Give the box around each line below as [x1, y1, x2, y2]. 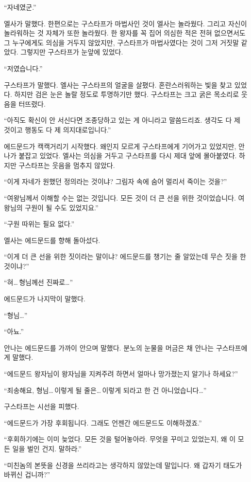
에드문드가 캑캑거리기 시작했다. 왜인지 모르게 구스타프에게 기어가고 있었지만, [4, 141, 236, 151]
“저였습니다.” [4, 63, 43, 73]
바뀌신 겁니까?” [4, 469, 50, 480]
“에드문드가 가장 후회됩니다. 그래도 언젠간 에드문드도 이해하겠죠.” [4, 417, 202, 427]
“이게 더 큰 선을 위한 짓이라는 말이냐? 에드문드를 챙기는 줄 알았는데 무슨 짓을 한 [4, 251, 246, 261]
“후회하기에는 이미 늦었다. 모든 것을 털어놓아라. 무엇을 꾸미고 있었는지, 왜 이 [4, 434, 236, 444]
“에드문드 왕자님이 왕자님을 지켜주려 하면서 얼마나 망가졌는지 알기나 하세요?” [4, 369, 238, 379]
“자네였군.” [4, 2, 36, 12]
